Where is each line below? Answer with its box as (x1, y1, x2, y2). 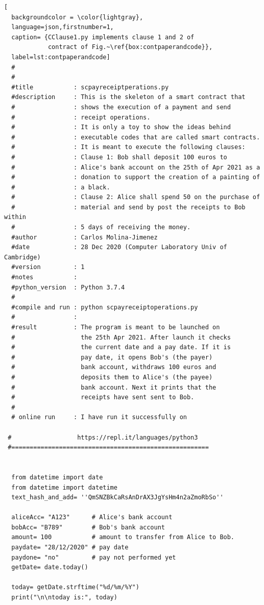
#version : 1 (11, 263, 85, 271)
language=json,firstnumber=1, (11, 23, 114, 31)
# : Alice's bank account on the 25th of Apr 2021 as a (11, 163, 260, 171)
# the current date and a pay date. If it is (11, 344, 231, 351)
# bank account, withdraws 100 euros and (11, 364, 217, 371)
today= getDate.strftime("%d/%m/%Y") (11, 584, 139, 591)
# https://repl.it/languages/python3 (8, 433, 198, 441)
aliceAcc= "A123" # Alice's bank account (11, 514, 173, 521)
